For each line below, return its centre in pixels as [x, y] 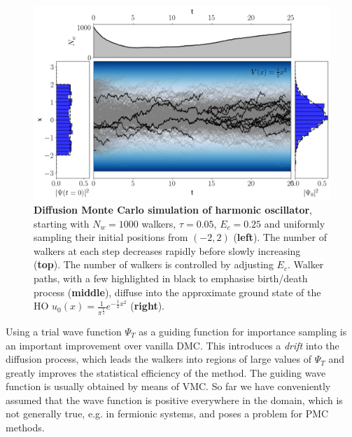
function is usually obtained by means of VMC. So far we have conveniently [168, 386]
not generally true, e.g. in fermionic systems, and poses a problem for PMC [167, 414]
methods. [25, 428]
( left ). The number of [280, 237]
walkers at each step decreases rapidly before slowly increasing [167, 250]
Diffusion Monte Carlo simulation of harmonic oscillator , [173, 210]
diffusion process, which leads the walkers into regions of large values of [159, 359]
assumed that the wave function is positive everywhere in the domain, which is [174, 400]
